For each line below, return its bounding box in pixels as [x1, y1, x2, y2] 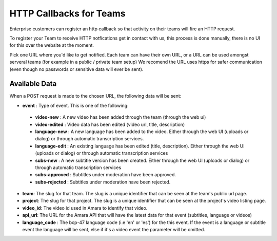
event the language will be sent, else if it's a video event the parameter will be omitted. [22, 227, 205, 233]
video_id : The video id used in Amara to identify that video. [22, 205, 148, 211]
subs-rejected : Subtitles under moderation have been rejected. [35, 179, 171, 185]
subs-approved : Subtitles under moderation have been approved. [35, 172, 176, 178]
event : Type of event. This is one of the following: [22, 102, 129, 108]
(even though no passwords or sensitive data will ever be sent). [9, 66, 144, 72]
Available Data [9, 80, 57, 88]
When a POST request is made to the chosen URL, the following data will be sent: [9, 93, 182, 99]
